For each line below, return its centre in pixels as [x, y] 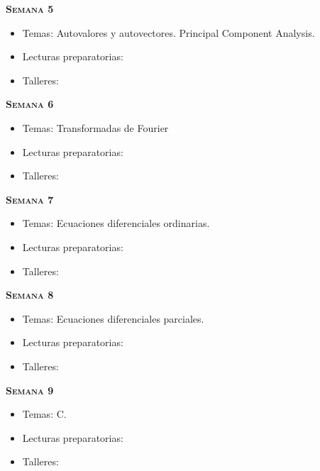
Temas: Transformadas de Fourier [95, 127]
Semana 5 [30, 9]
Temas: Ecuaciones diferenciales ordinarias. [116, 223]
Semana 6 [30, 104]
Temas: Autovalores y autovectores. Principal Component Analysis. [169, 32]
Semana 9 [30, 390]
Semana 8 [30, 295]
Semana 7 [30, 199]
